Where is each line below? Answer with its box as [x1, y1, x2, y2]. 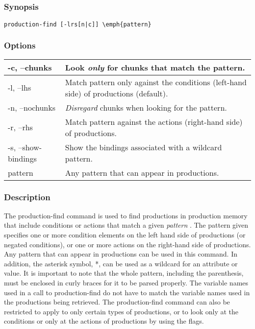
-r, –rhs [8, 121, 33, 133]
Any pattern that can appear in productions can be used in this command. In [4, 249, 237, 259]
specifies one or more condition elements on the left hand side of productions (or [4, 229, 246, 239]
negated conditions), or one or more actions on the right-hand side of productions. [4, 239, 251, 249]
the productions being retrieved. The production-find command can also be [4, 297, 230, 307]
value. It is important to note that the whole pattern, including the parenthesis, [4, 268, 244, 278]
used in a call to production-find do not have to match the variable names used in [4, 287, 250, 297]
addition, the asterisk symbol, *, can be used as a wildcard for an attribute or [4, 258, 238, 268]
